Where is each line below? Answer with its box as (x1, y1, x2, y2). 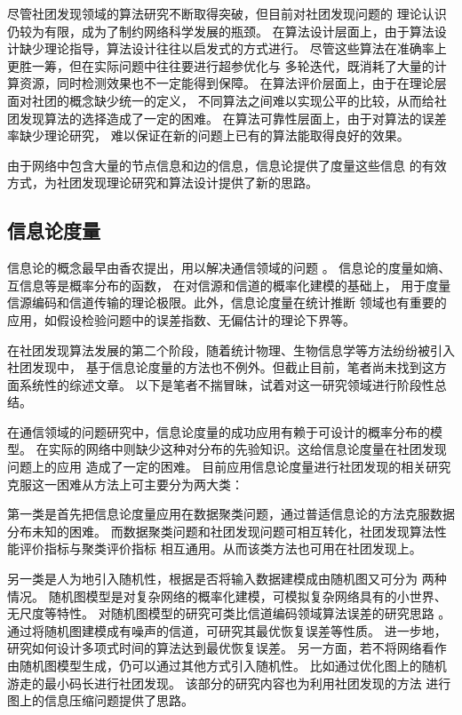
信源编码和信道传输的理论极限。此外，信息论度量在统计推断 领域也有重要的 (7, 293, 447, 312)
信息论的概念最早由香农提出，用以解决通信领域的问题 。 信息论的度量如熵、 (7, 258, 451, 277)
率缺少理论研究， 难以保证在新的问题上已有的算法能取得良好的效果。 (7, 126, 410, 145)
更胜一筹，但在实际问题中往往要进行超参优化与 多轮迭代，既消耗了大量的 (7, 56, 434, 75)
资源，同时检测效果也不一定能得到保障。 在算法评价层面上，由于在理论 (19, 74, 434, 92)
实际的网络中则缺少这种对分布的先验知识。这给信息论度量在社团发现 (48, 440, 447, 458)
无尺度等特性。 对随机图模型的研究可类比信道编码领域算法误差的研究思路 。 (7, 604, 451, 623)
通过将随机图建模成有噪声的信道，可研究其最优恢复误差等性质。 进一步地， (7, 621, 447, 640)
